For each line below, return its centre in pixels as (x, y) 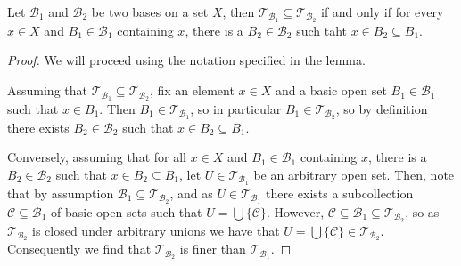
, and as (191, 193)
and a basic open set (331, 90)
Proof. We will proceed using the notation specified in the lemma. (186, 60)
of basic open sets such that (127, 211)
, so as (422, 211)
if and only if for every (382, 12)
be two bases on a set (150, 12)
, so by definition (382, 108)
